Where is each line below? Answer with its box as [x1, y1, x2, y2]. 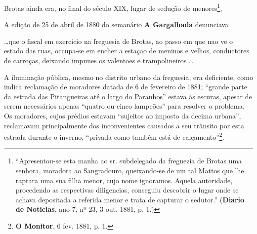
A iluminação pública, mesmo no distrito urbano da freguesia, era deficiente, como [4, 72, 253, 82]
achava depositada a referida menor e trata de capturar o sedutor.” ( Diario [15, 194, 245, 204]
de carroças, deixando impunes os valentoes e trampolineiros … [4, 55, 194, 66]
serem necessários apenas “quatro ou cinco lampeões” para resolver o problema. [4, 101, 245, 111]
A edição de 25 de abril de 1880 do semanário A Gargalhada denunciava [4, 19, 229, 30]
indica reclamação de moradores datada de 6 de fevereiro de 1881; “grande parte [4, 81, 247, 92]
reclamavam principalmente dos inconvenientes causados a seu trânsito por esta [4, 120, 244, 130]
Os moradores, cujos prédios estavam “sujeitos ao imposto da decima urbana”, [4, 111, 241, 120]
